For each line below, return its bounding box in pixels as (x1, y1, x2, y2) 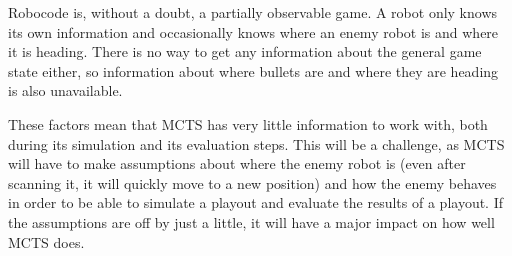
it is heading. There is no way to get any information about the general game (8, 41, 482, 62)
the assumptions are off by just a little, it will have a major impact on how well (8, 211, 495, 232)
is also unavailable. (8, 80, 123, 101)
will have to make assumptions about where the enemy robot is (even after (8, 153, 466, 174)
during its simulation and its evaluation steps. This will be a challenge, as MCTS (8, 133, 505, 154)
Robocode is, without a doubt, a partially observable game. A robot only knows (8, 2, 498, 22)
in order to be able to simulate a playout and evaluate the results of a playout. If (8, 192, 504, 213)
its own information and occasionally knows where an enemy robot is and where (8, 21, 499, 42)
